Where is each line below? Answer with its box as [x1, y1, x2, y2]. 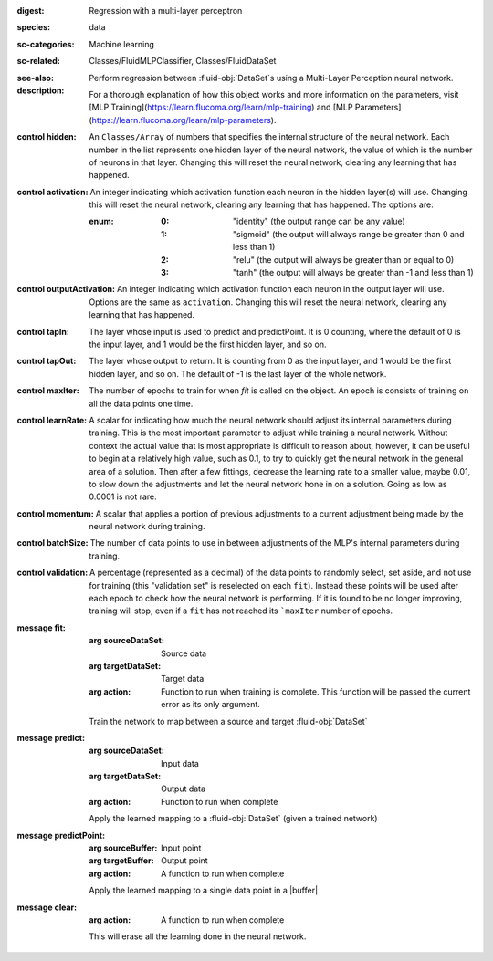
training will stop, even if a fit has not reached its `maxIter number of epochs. [89, 605, 393, 616]
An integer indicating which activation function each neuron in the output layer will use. [116, 284, 445, 295]
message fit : [16, 622, 66, 633]
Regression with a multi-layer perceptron [89, 5, 243, 16]
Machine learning [89, 38, 155, 49]
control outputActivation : [16, 284, 116, 295]
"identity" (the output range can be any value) [233, 215, 405, 227]
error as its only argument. [161, 699, 260, 710]
